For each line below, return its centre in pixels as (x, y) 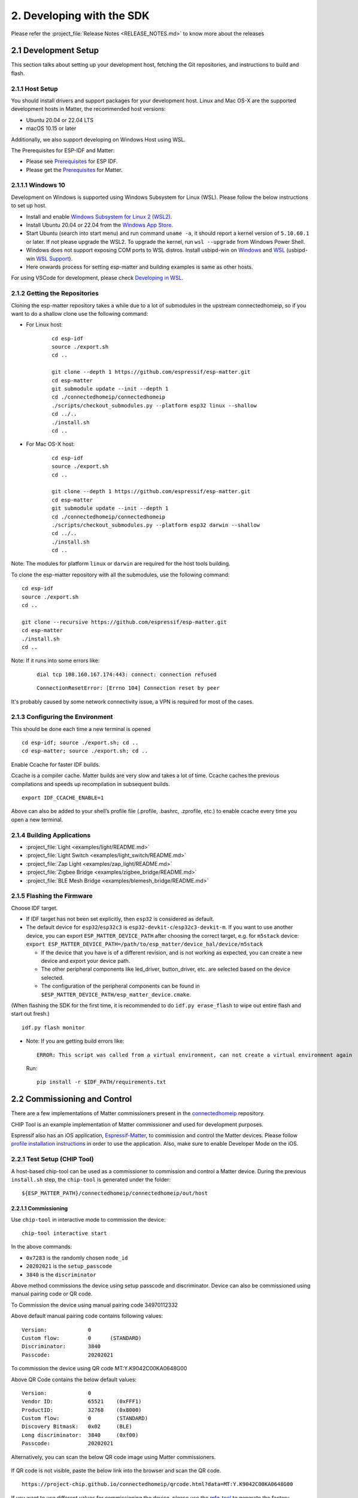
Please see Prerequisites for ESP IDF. (72, 161)
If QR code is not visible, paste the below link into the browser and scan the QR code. (116, 1470)
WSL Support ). (54, 258)
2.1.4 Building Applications (51, 835)
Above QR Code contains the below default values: (74, 1379)
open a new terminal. (37, 819)
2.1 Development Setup (55, 51)
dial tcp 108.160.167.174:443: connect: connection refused (127, 674)
